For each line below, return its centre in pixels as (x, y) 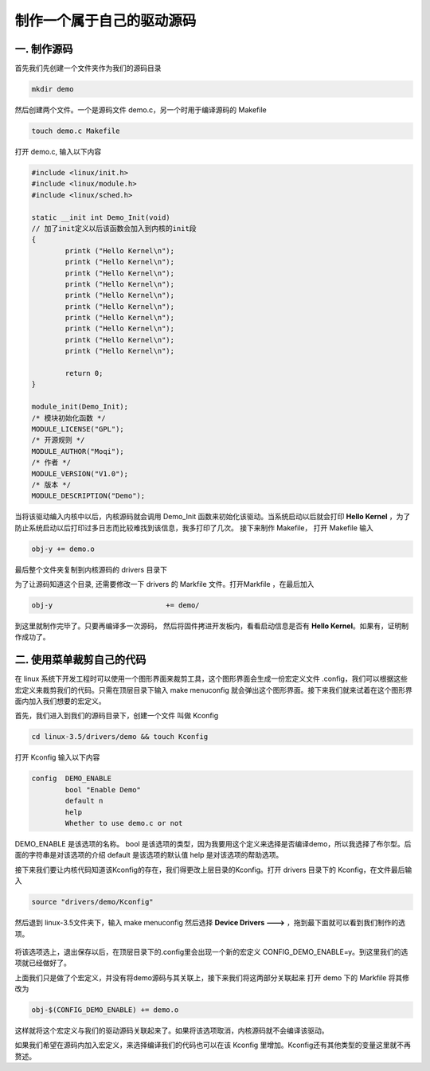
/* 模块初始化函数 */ (69, 418)
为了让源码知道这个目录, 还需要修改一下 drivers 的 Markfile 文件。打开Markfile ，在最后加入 (164, 584)
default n (84, 801)
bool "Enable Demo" (103, 790)
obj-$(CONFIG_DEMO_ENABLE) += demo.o (105, 1010)
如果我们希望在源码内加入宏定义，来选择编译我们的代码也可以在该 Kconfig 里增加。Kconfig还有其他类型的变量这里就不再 (213, 1045)
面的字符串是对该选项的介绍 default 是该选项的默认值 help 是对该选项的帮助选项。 (149, 855)
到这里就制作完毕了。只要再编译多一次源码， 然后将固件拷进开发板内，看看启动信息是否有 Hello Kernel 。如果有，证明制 (212, 626)
